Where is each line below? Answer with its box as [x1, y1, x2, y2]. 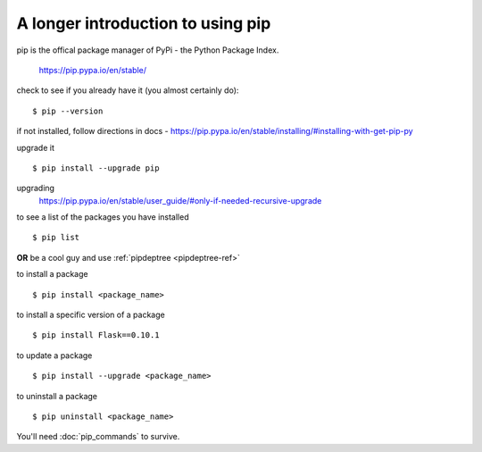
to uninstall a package [16, 390, 98, 401]
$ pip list [32, 232, 80, 243]
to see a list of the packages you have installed [16, 212, 189, 222]
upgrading [16, 183, 55, 194]
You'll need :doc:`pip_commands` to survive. [16, 431, 180, 442]
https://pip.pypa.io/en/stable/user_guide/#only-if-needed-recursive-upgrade [38, 195, 322, 205]
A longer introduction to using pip [16, 13, 271, 33]
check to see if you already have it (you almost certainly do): [16, 85, 239, 96]
